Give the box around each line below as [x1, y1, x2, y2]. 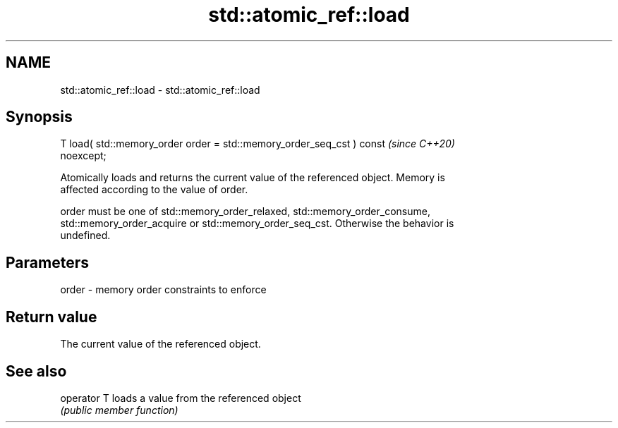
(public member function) [60, 403, 178, 416]
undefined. [60, 229, 111, 242]
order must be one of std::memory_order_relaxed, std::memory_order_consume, [60, 205, 430, 218]
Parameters [6, 253, 89, 271]
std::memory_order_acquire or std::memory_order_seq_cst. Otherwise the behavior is [60, 217, 454, 230]
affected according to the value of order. [60, 183, 248, 196]
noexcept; [60, 149, 107, 162]
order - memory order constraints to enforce [60, 283, 267, 296]
